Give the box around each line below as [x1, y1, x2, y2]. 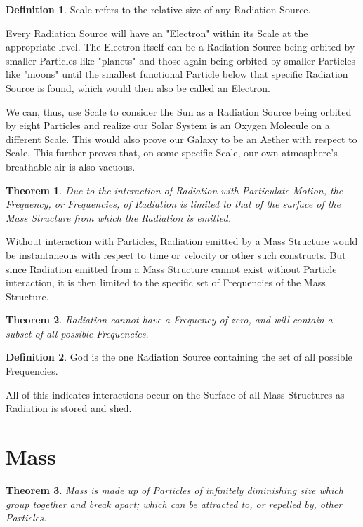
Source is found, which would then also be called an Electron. [6, 80, 270, 95]
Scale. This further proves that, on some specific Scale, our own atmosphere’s [6, 145, 338, 160]
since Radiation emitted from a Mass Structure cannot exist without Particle [6, 261, 337, 276]
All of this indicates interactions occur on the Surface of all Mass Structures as [6, 387, 345, 401]
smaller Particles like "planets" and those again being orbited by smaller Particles [6, 53, 356, 67]
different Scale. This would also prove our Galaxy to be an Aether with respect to [6, 131, 357, 146]
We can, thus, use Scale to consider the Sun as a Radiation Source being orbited [6, 104, 352, 119]
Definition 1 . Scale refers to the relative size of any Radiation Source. [6, 2, 311, 16]
